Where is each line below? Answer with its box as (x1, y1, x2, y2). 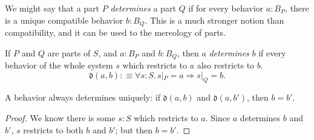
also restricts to (197, 59, 255, 72)
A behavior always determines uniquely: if (5, 91, 160, 104)
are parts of (47, 46, 91, 59)
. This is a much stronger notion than (145, 13, 284, 26)
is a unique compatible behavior (5, 13, 123, 26)
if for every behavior (188, 2, 264, 14)
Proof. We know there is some (5, 112, 116, 124)
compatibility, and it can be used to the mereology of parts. (5, 26, 226, 39)
